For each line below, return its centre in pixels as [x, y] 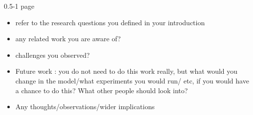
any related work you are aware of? [68, 39]
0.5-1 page [19, 6]
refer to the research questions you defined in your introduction [110, 22]
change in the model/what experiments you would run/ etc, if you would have [132, 80]
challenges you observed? [53, 55]
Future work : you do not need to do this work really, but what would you [126, 71]
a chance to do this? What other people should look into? [102, 90]
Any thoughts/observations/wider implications [85, 107]
